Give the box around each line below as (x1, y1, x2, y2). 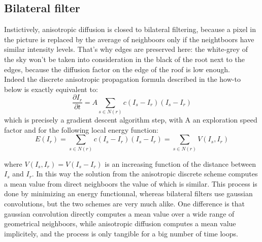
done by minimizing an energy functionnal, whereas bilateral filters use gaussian (4, 188, 253, 199)
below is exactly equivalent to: (4, 83, 98, 94)
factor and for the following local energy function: (4, 124, 158, 135)
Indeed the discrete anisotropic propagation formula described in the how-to (4, 74, 241, 84)
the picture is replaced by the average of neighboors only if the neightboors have (4, 34, 254, 44)
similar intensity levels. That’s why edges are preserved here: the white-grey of (4, 44, 248, 54)
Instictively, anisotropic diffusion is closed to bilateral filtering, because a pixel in (4, 24, 256, 35)
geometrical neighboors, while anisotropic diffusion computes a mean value (4, 218, 236, 229)
